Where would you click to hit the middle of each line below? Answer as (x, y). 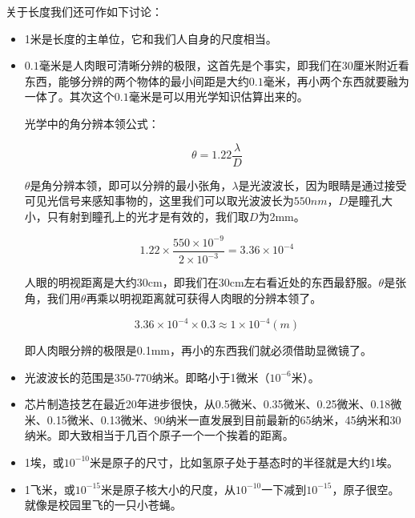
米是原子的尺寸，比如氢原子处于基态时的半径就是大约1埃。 (244, 462)
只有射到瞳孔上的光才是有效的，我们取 (148, 216)
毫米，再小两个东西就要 (325, 80)
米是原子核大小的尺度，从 (168, 489)
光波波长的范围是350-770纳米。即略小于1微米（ (147, 377)
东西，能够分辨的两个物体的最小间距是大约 (137, 80)
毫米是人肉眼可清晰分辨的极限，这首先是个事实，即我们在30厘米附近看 (224, 65)
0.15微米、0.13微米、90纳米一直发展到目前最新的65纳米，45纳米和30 (224, 419)
